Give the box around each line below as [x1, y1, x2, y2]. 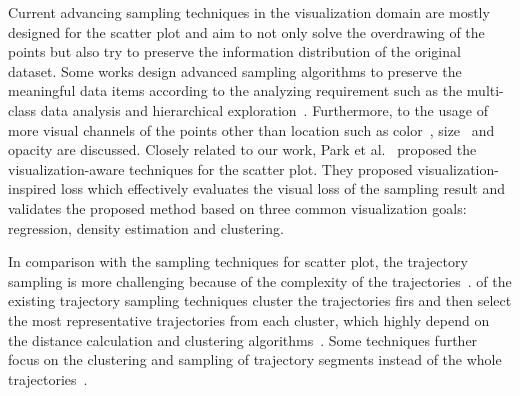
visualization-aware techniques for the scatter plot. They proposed [8, 158, 413, 179]
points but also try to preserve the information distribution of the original [8, 41, 461, 62]
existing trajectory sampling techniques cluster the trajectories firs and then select [8, 290, 512, 311]
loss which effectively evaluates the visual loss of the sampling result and [61, 178, 505, 199]
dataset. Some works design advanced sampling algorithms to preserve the [8, 60, 462, 81]
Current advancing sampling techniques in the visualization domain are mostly [8, 2, 490, 22]
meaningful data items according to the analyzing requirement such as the [8, 80, 463, 101]
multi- [466, 80, 504, 101]
